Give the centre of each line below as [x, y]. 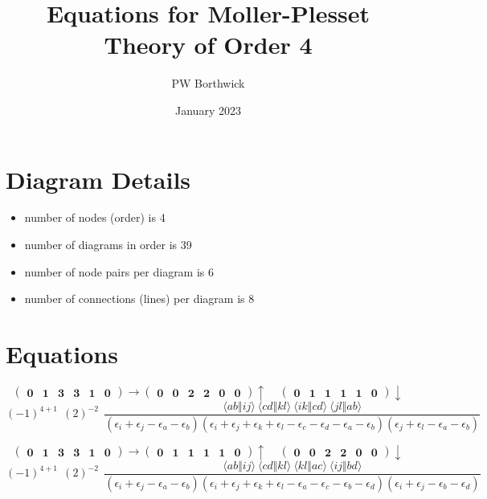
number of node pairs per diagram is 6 [119, 271]
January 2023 [208, 110]
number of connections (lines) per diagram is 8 [139, 299]
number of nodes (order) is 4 [95, 217]
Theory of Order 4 [208, 45]
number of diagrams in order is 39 [108, 245]
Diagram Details [98, 179]
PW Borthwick [208, 83]
